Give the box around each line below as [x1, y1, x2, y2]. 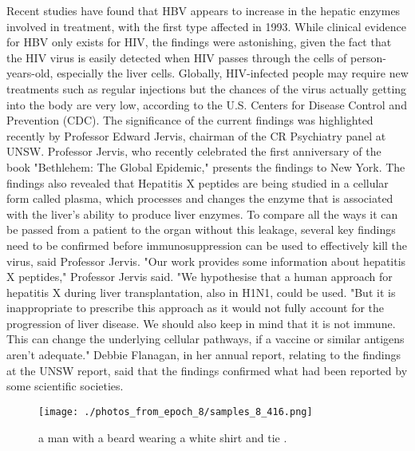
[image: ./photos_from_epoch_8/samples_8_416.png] [38, 406, 313, 417]
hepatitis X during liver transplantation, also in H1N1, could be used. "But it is [6, 283, 396, 300]
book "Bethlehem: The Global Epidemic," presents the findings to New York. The [6, 158, 405, 175]
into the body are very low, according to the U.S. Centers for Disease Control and [6, 96, 407, 113]
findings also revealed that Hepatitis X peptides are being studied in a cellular [6, 174, 389, 191]
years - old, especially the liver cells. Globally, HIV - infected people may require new [6, 65, 409, 81]
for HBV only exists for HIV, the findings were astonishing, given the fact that [6, 34, 392, 50]
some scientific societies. [6, 378, 124, 394]
